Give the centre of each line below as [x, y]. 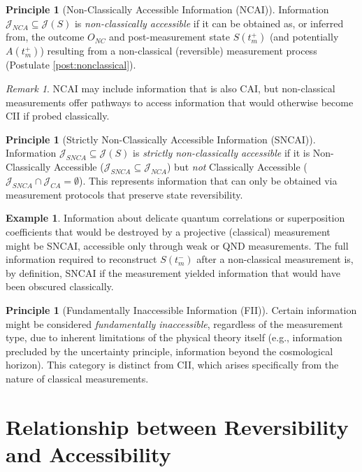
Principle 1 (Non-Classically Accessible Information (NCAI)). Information [167, 9]
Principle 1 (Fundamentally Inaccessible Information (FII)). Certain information [181, 309]
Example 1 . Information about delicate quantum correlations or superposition [175, 218]
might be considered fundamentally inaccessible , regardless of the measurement [174, 323]
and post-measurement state [170, 37]
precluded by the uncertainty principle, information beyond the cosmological [169, 351]
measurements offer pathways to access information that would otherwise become [180, 102]
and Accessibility [88, 453]
